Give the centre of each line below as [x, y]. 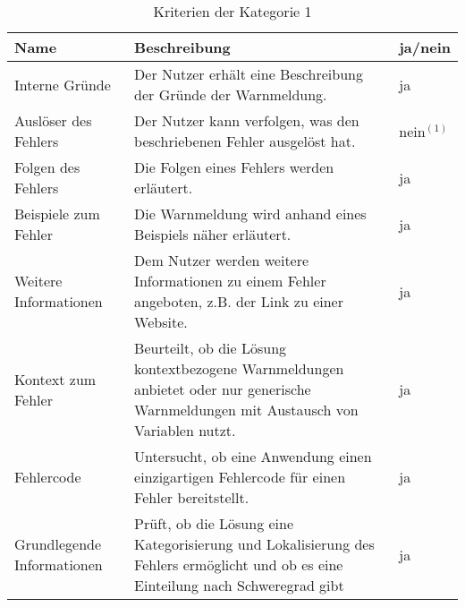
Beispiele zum [57, 214]
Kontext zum [55, 379]
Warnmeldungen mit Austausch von [246, 410]
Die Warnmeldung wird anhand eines [250, 214]
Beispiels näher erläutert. [213, 234]
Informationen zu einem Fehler [230, 281]
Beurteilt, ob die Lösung [211, 348]
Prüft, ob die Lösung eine [214, 523]
